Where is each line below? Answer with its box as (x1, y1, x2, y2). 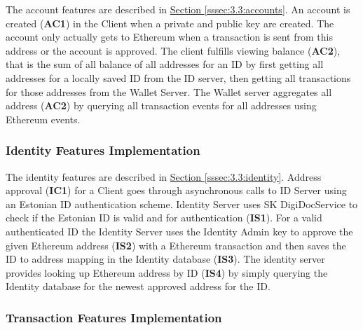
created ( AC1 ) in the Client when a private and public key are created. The (6, 15, 334, 30)
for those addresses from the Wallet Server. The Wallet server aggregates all (6, 84, 332, 99)
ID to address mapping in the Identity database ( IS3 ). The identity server (6, 252, 325, 266)
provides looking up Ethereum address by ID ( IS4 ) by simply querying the (6, 265, 328, 280)
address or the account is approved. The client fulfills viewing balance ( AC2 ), (6, 43, 341, 57)
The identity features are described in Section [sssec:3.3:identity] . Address (6, 169, 322, 184)
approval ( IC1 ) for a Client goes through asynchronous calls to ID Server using (6, 183, 347, 198)
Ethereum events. (6, 111, 81, 126)
